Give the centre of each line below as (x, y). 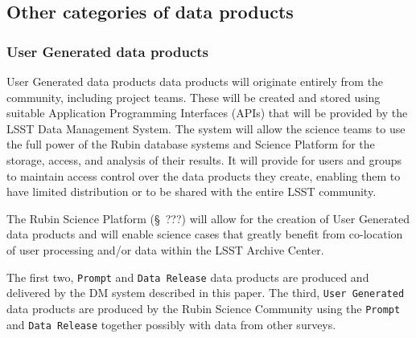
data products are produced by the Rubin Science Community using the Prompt (204, 308)
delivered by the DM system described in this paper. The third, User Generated (206, 293)
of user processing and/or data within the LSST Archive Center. (165, 249)
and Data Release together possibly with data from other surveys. (171, 324)
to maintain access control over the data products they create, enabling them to (204, 175)
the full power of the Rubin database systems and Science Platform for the (191, 144)
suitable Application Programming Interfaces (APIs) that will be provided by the (207, 113)
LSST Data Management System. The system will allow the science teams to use (206, 128)
